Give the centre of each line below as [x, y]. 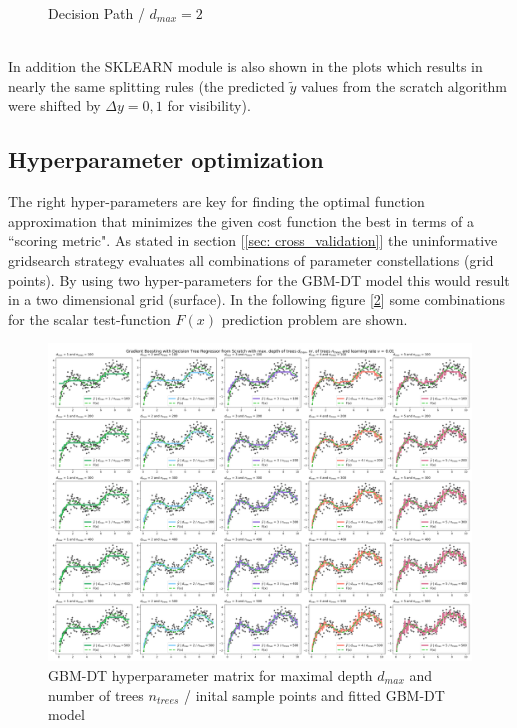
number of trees [96, 694]
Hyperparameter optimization [166, 159]
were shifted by [54, 105]
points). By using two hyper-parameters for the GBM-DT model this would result [259, 279]
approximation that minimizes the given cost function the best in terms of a [241, 220]
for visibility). [209, 105]
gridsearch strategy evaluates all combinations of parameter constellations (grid [251, 259]
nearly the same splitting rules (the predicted [146, 85]
